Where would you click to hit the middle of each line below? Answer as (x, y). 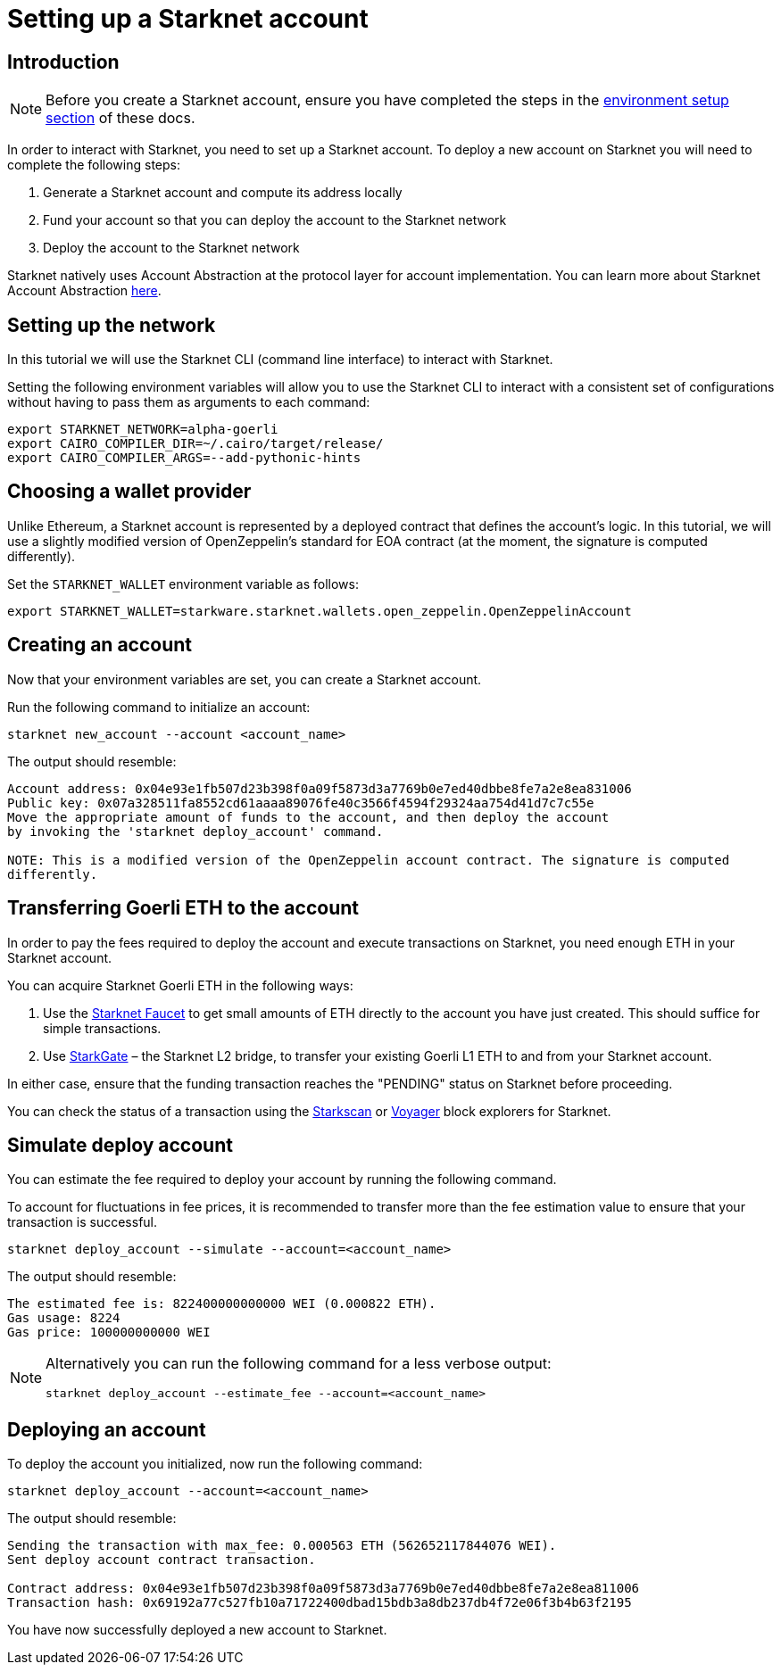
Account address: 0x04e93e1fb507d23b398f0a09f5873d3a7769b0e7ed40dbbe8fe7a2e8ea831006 (320, 788)
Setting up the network (112, 325)
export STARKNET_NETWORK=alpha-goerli (143, 430)
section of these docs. (120, 118)
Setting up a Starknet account (188, 19)
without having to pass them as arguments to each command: (189, 402)
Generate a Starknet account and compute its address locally (223, 193)
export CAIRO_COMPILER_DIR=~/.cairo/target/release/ (195, 444)
